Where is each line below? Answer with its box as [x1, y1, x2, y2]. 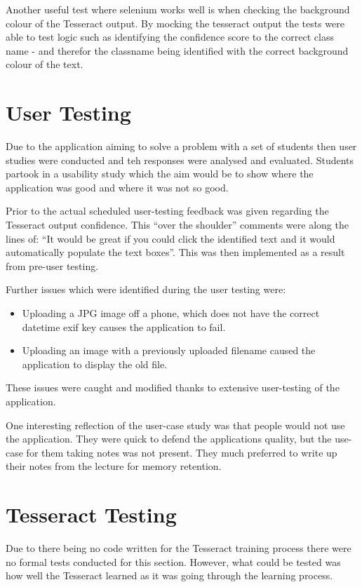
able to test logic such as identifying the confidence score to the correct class [6, 29, 334, 44]
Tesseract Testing [6, 500, 177, 529]
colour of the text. [6, 57, 83, 72]
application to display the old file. [22, 356, 168, 371]
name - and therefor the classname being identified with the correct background [6, 43, 349, 58]
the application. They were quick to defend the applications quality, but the [6, 431, 332, 446]
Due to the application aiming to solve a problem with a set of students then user [6, 139, 357, 154]
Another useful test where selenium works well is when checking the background [6, 2, 350, 16]
